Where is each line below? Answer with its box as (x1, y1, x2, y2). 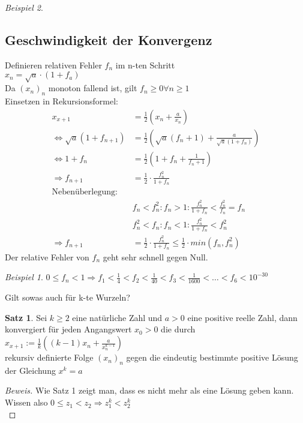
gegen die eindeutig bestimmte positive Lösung (126, 351, 298, 364)
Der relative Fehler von (5, 250, 89, 263)
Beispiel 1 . (5, 271, 43, 283)
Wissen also (5, 396, 48, 409)
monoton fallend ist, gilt (48, 82, 137, 94)
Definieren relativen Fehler (5, 58, 102, 71)
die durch (161, 323, 196, 335)
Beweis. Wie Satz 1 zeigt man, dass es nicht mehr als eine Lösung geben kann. (5, 384, 294, 397)
